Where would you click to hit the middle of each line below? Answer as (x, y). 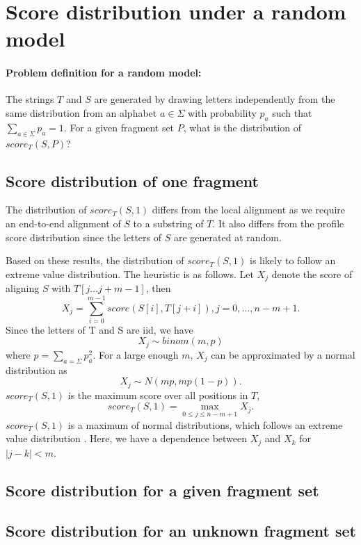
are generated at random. (227, 237)
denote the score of (312, 274)
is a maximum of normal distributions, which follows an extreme (205, 424)
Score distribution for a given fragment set (162, 490)
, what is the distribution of (242, 127)
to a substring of (168, 223)
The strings (30, 99)
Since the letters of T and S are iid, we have (99, 329)
